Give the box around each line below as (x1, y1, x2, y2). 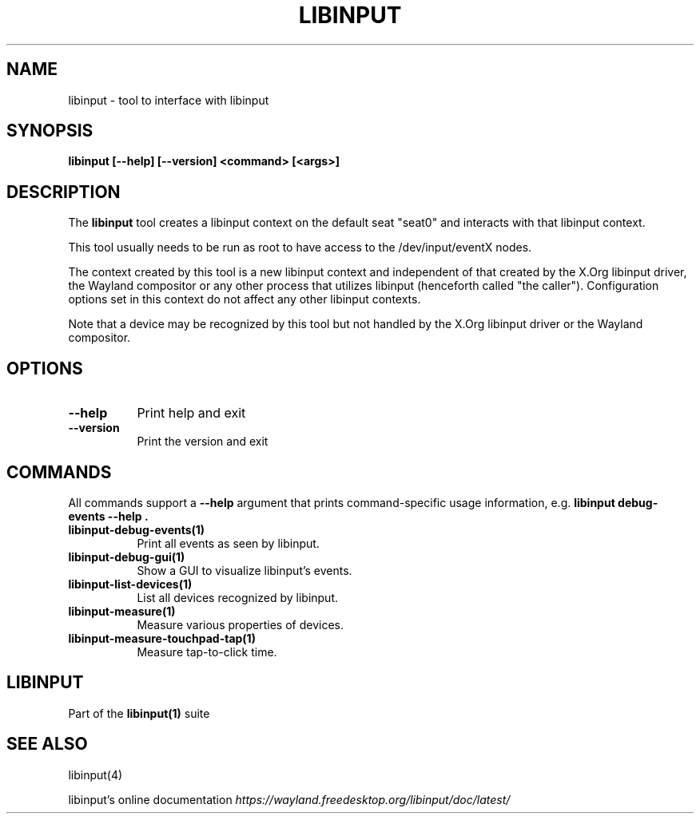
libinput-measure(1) (68, 604, 176, 618)
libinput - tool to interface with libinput (68, 93, 269, 107)
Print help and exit (137, 405, 246, 422)
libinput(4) (68, 767, 123, 782)
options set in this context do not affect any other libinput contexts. (68, 292, 421, 307)
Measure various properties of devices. (137, 617, 344, 632)
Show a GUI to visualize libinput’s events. (137, 563, 352, 577)
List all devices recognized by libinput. (137, 590, 339, 604)
